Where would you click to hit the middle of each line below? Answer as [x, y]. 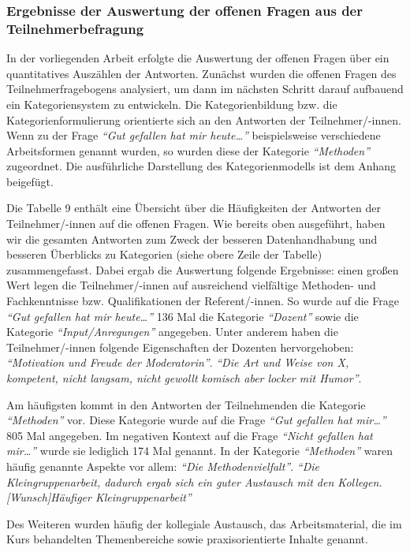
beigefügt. [30, 181]
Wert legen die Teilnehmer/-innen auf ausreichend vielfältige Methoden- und [191, 285]
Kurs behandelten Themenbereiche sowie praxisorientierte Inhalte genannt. [187, 539]
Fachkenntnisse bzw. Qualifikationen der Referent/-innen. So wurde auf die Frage [203, 301]
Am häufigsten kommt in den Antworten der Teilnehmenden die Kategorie [186, 404]
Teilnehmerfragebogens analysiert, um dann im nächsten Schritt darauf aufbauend [205, 89]
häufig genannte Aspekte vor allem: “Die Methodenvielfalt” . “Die [163, 466]
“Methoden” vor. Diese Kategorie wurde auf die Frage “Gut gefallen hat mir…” [196, 420]
